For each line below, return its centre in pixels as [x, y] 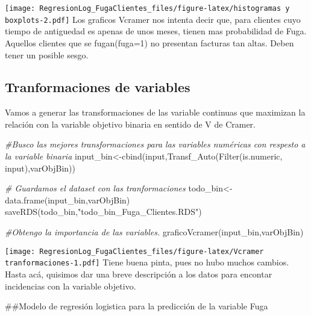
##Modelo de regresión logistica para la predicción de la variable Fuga [137, 306]
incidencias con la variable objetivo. [71, 286]
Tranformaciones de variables [98, 87]
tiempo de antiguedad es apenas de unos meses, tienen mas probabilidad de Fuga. [156, 31]
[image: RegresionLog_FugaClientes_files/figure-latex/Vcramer [134, 251]
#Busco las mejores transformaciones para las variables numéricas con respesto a [155, 144]
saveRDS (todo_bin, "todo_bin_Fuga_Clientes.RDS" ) [103, 212]
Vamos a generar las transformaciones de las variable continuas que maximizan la [155, 112]
